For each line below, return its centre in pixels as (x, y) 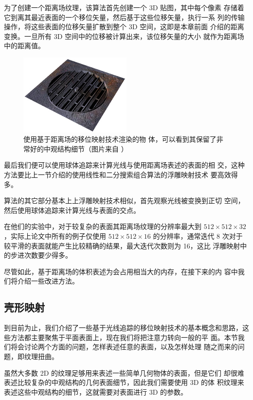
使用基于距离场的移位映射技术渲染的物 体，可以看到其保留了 (120, 139)
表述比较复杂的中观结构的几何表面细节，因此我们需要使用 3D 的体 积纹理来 (124, 382)
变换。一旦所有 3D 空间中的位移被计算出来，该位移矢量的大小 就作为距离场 (124, 36)
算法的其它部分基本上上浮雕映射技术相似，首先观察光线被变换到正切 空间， (124, 200)
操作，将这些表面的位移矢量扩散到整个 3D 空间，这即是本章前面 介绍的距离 (124, 27)
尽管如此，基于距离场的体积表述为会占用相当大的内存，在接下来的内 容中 (121, 271)
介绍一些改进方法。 (48, 281)
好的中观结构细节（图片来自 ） (79, 148)
